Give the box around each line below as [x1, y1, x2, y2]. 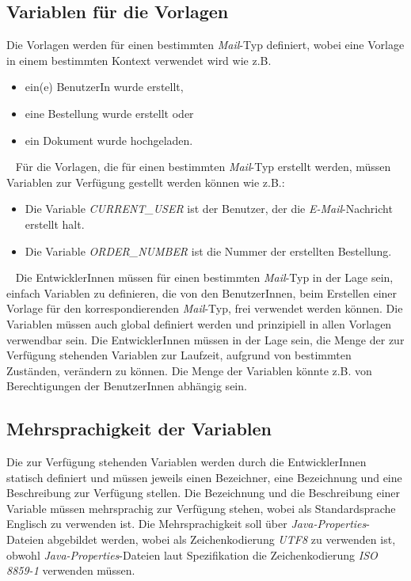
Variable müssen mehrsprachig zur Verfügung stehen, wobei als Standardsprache [6, 499, 396, 516]
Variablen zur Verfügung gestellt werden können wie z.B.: [6, 173, 285, 190]
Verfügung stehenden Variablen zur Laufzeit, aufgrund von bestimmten [6, 347, 352, 363]
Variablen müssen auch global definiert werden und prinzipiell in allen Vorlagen [6, 315, 392, 332]
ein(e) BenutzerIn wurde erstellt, [25, 78, 184, 95]
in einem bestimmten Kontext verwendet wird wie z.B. [6, 51, 272, 68]
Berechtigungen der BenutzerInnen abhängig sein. [6, 378, 247, 394]
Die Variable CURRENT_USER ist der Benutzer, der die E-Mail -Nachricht [25, 200, 393, 217]
